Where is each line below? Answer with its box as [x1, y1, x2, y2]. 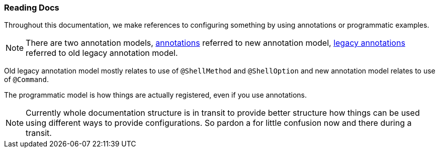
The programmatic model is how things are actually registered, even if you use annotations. [4, 91, 307, 100]
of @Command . [4, 75, 49, 84]
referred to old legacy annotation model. [26, 48, 178, 58]
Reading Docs [4, 3, 59, 13]
